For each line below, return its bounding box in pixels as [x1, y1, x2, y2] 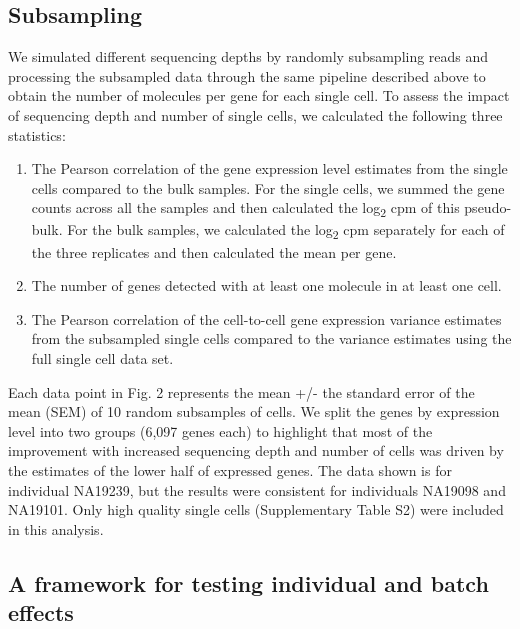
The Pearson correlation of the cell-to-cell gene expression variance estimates [31, 308, 502, 329]
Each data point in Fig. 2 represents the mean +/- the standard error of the [8, 381, 475, 402]
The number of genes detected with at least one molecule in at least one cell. [31, 275, 502, 296]
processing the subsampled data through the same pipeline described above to [8, 65, 486, 86]
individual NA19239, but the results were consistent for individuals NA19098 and [8, 479, 506, 500]
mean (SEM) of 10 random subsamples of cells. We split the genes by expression [8, 401, 500, 422]
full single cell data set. [31, 347, 174, 368]
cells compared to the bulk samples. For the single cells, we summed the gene [31, 177, 505, 198]
